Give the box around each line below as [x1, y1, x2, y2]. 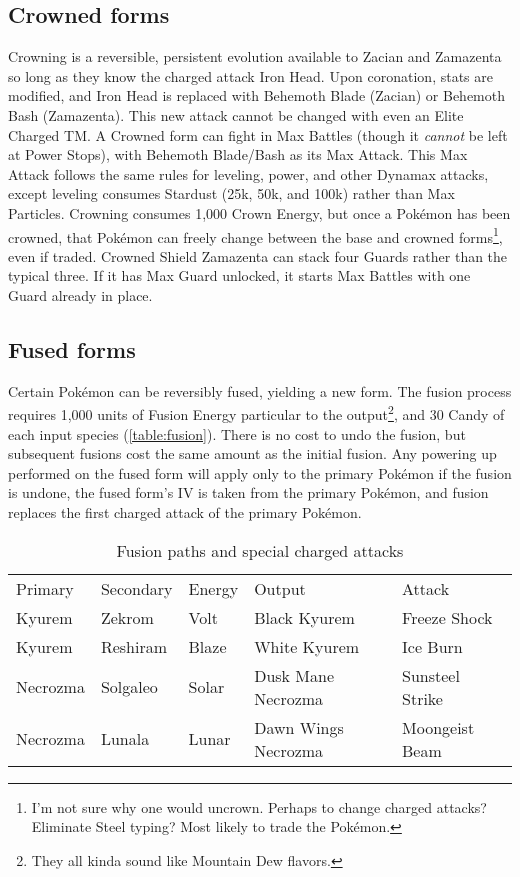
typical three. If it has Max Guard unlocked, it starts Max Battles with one [8, 265, 471, 286]
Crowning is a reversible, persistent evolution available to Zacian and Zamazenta [8, 46, 502, 67]
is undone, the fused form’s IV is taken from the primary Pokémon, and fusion [8, 482, 489, 503]
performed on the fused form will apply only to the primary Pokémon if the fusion [8, 462, 512, 483]
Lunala [100, 727, 150, 751]
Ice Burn [402, 634, 463, 658]
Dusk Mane [254, 663, 335, 687]
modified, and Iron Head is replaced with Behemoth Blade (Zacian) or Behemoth [8, 85, 505, 106]
